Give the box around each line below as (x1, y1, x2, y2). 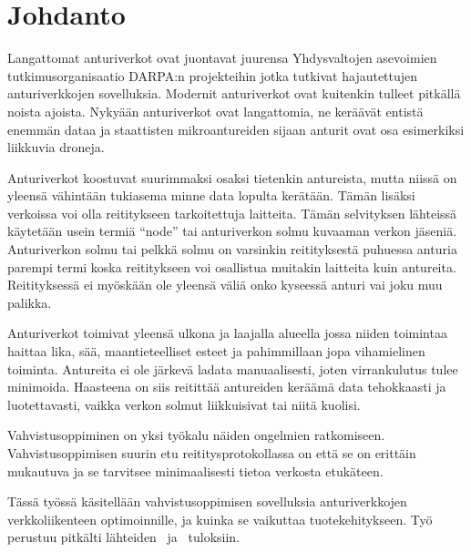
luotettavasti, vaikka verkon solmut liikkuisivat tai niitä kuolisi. (7, 394, 361, 414)
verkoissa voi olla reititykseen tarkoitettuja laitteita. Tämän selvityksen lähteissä (7, 203, 457, 222)
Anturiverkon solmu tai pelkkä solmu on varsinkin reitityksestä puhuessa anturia (7, 240, 457, 259)
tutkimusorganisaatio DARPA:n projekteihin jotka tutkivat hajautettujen (7, 66, 418, 85)
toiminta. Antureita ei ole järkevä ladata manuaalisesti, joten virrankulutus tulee (7, 359, 458, 378)
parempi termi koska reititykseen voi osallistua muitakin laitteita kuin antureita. (7, 257, 456, 276)
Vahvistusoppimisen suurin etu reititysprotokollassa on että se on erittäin (7, 444, 416, 462)
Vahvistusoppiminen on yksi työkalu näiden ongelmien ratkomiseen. (7, 425, 385, 445)
